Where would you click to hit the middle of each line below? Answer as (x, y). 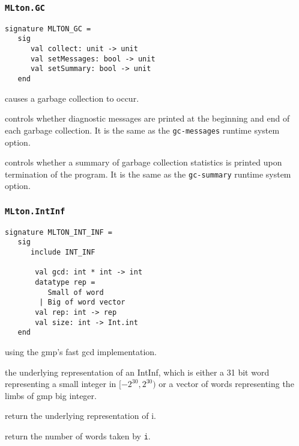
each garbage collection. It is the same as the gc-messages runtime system (142, 130)
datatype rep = (65, 283)
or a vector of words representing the (226, 384)
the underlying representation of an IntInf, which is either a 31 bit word (137, 372)
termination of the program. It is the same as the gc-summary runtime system (148, 174)
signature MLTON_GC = (48, 29)
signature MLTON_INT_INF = (59, 232)
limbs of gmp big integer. (51, 395)
